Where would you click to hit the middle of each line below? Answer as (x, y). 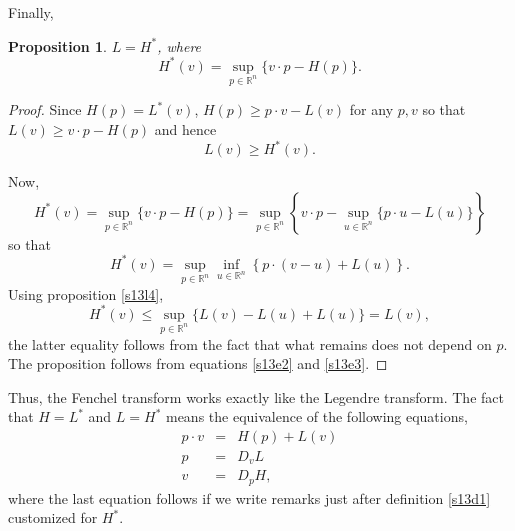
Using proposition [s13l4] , (86, 293)
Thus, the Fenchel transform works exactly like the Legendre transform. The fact (256, 396)
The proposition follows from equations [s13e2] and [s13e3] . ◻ (198, 363)
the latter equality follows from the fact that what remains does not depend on (250, 343)
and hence (185, 129)
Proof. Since (45, 109)
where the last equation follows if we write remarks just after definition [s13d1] (249, 497)
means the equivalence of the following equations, (316, 416)
